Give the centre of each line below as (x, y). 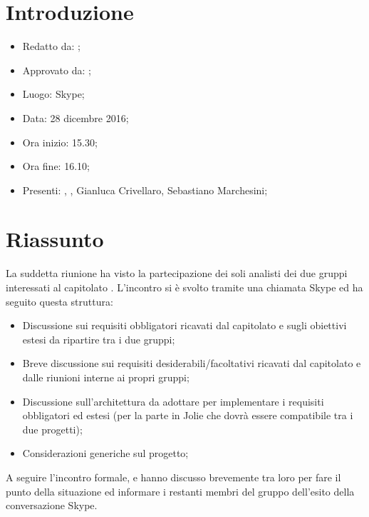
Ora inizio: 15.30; (60, 142)
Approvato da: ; (57, 70)
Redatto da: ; (51, 46)
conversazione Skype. (52, 505)
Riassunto (55, 239)
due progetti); (52, 429)
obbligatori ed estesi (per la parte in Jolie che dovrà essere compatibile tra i (188, 415)
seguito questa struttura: (59, 301)
